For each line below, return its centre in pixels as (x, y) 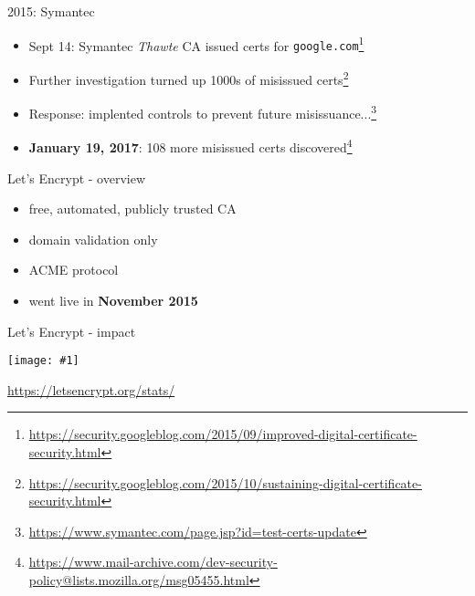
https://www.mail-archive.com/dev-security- (153, 562)
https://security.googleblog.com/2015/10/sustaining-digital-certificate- (225, 482)
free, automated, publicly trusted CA (132, 209)
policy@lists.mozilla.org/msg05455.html (139, 580)
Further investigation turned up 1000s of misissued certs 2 (189, 78)
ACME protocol (74, 270)
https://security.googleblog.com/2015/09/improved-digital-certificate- (223, 434)
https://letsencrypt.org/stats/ (91, 389)
